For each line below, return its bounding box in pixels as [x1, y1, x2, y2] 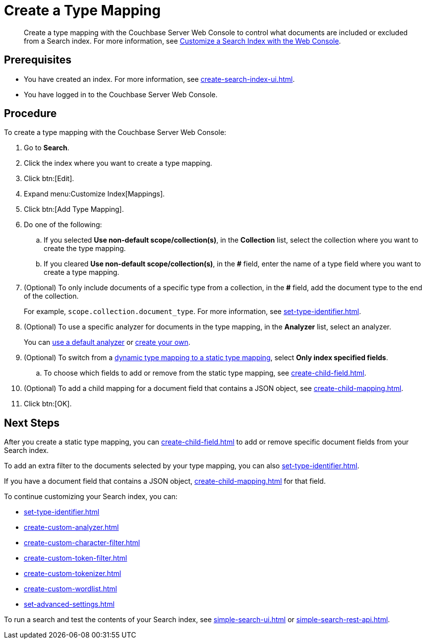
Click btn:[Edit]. [24, 174, 74, 183]
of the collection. [24, 292, 79, 301]
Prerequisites [4, 54, 71, 66]
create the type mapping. [44, 244, 126, 253]
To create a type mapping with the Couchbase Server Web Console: [4, 128, 227, 137]
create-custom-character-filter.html [24, 538, 140, 547]
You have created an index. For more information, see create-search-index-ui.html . [24, 74, 295, 83]
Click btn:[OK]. [24, 399, 72, 408]
